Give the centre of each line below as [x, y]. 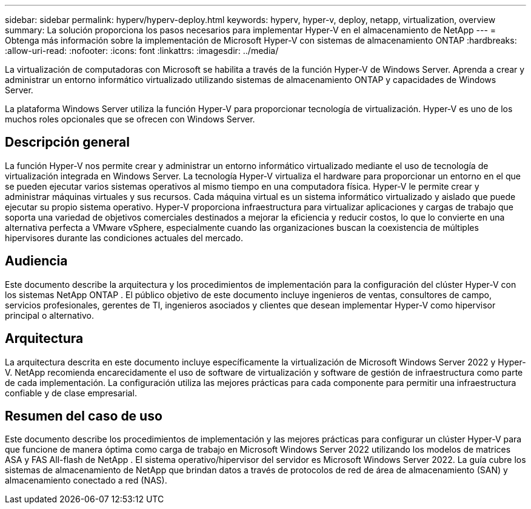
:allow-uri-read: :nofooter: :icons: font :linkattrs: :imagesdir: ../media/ [142, 51]
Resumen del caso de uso [84, 416]
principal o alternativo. [49, 315]
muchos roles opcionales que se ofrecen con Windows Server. [130, 119]
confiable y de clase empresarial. [71, 393]
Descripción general [67, 142]
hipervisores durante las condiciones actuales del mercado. [124, 238]
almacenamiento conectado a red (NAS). [86, 481]
